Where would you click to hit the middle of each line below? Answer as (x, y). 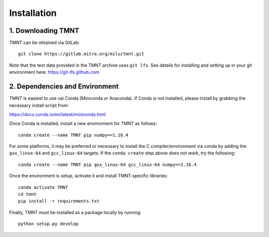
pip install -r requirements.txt (59, 201)
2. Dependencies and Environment (64, 86)
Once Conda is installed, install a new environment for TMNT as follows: (83, 123)
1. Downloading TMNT (44, 31)
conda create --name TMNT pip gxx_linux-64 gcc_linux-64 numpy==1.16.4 (107, 165)
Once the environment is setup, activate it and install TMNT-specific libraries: (88, 176)
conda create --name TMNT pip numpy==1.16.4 (73, 135)
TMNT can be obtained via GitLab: (44, 43)
